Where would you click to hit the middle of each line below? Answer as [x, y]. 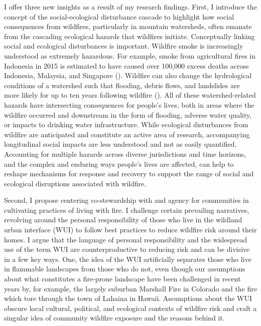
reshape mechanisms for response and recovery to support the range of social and [129, 174]
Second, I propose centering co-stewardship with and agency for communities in [126, 200]
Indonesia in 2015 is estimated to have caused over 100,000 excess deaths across [126, 65]
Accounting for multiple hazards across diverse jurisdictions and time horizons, [125, 153]
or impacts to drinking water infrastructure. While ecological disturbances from [126, 124]
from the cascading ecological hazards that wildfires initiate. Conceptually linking [129, 36]
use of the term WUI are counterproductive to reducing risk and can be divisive [127, 249]
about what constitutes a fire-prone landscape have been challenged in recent [122, 279]
